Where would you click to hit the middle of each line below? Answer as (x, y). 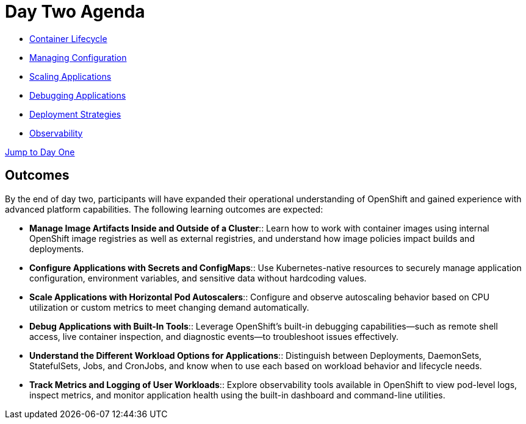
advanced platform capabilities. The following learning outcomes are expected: (164, 209)
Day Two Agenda (75, 12)
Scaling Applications (70, 76)
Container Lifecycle (68, 38)
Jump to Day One (40, 152)
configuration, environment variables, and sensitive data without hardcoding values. (198, 278)
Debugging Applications (78, 95)
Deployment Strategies (75, 114)
